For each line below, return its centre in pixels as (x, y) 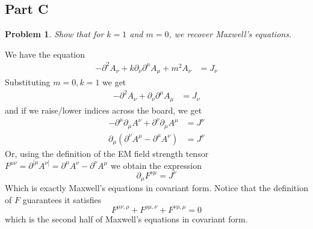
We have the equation (45, 54)
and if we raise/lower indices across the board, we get (104, 110)
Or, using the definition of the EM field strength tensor (107, 153)
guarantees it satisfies (62, 199)
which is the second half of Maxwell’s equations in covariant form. (126, 218)
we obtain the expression (156, 165)
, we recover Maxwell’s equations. (230, 34)
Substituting (28, 82)
